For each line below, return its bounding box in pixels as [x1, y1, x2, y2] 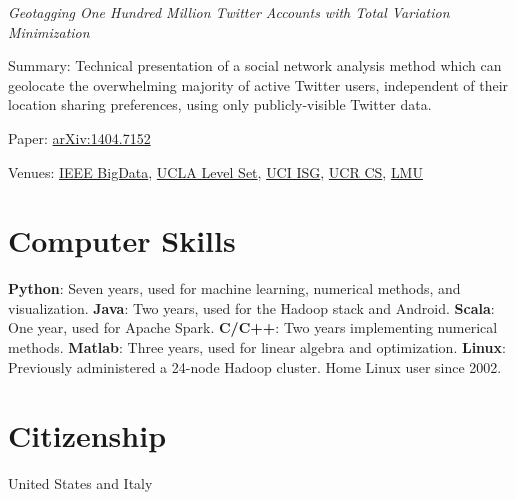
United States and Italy [8, 473, 153, 494]
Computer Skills [8, 220, 236, 261]
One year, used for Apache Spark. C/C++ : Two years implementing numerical [8, 317, 498, 338]
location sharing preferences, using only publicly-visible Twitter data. [8, 94, 432, 115]
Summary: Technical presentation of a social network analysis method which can [8, 55, 502, 76]
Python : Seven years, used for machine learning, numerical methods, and [8, 278, 461, 299]
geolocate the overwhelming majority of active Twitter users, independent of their [8, 74, 509, 95]
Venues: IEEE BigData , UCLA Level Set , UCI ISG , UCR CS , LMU [8, 161, 423, 182]
